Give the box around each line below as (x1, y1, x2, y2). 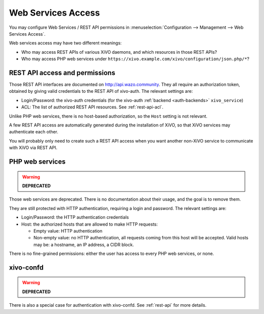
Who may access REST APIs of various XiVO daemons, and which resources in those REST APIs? (21, 49, 217, 55)
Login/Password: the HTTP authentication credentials (21, 214, 129, 220)
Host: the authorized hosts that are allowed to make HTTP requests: (21, 221, 158, 227)
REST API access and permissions (9, 68, 115, 77)
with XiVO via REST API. (9, 145, 58, 151)
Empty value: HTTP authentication (33, 228, 103, 234)
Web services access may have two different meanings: (9, 40, 122, 46)
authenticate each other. (9, 129, 59, 135)
